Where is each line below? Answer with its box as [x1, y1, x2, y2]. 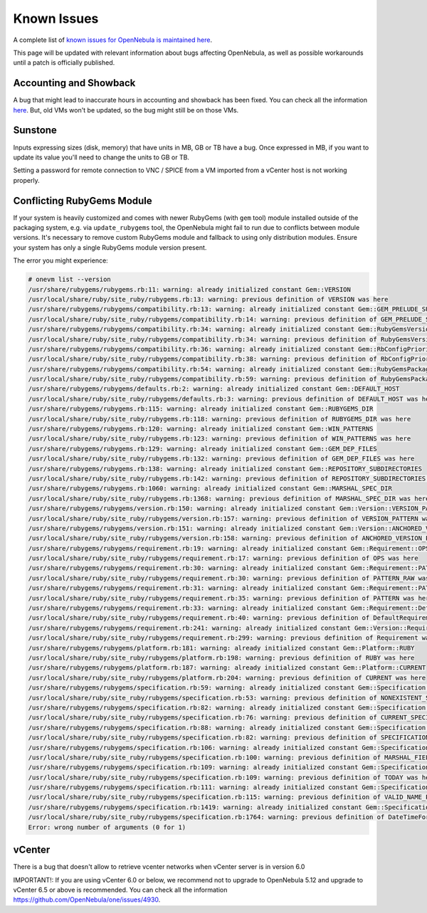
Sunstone [13, 125, 57, 137]
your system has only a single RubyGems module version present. [13, 243, 207, 252]
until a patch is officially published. [13, 58, 115, 67]
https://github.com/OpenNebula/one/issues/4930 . [13, 895, 161, 904]
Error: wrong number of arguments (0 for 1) [28, 823, 186, 831]
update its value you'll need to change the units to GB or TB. [13, 153, 190, 162]
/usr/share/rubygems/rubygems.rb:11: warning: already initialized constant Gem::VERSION [28, 285, 352, 293]
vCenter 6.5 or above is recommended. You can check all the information [13, 885, 228, 894]
